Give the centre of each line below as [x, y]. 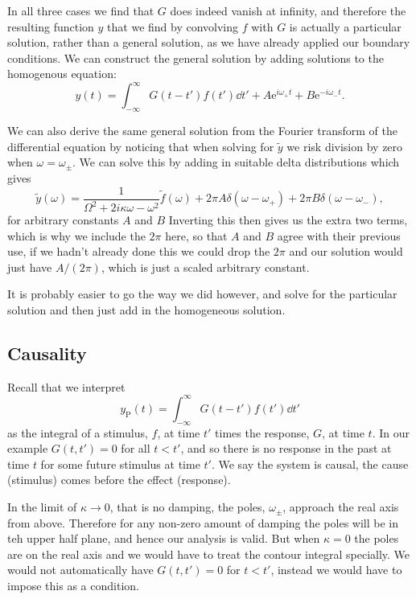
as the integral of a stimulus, [78, 432]
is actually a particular [345, 26]
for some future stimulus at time [120, 464]
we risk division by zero [345, 146]
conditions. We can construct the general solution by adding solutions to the [196, 57]
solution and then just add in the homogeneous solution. [146, 310]
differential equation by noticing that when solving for [141, 146]
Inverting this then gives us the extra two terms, [288, 220]
